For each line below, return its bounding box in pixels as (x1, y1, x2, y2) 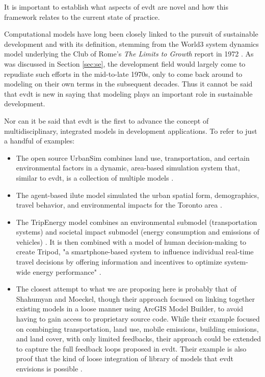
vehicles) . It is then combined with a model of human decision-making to (16, 236, 247, 247)
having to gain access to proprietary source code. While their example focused (16, 313, 260, 324)
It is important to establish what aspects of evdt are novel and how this (4, 2, 228, 12)
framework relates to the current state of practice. (4, 11, 160, 22)
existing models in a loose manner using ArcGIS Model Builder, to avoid (16, 303, 244, 314)
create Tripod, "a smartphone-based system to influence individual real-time (16, 246, 254, 257)
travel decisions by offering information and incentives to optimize (16, 256, 222, 267)
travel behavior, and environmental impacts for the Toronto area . (16, 199, 222, 210)
